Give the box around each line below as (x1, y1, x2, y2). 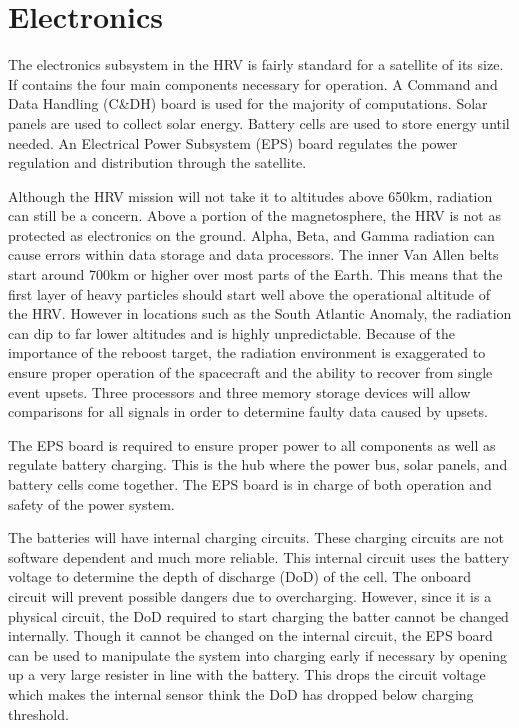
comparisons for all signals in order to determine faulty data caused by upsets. (8, 401, 488, 422)
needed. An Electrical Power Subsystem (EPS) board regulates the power (8, 132, 458, 153)
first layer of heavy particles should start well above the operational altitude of (8, 283, 490, 304)
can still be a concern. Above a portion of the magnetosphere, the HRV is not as (8, 205, 501, 226)
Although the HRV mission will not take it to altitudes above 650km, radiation (8, 185, 493, 206)
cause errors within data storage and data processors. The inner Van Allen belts (8, 244, 499, 265)
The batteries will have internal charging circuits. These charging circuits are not (8, 527, 505, 548)
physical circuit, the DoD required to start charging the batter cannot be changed (8, 605, 509, 626)
